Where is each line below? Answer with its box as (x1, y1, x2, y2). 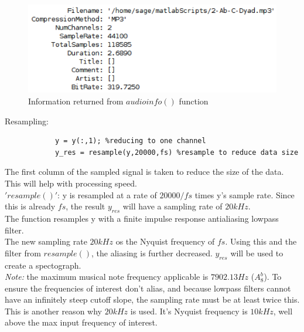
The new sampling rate (5, 235, 87, 248)
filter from (5, 246, 41, 259)
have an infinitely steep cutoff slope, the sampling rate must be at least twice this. (5, 293, 300, 306)
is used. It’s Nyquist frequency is (130, 304, 248, 317)
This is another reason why (5, 304, 102, 317)
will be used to (230, 246, 283, 259)
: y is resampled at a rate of (57, 188, 157, 201)
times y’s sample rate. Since (194, 188, 295, 201)
